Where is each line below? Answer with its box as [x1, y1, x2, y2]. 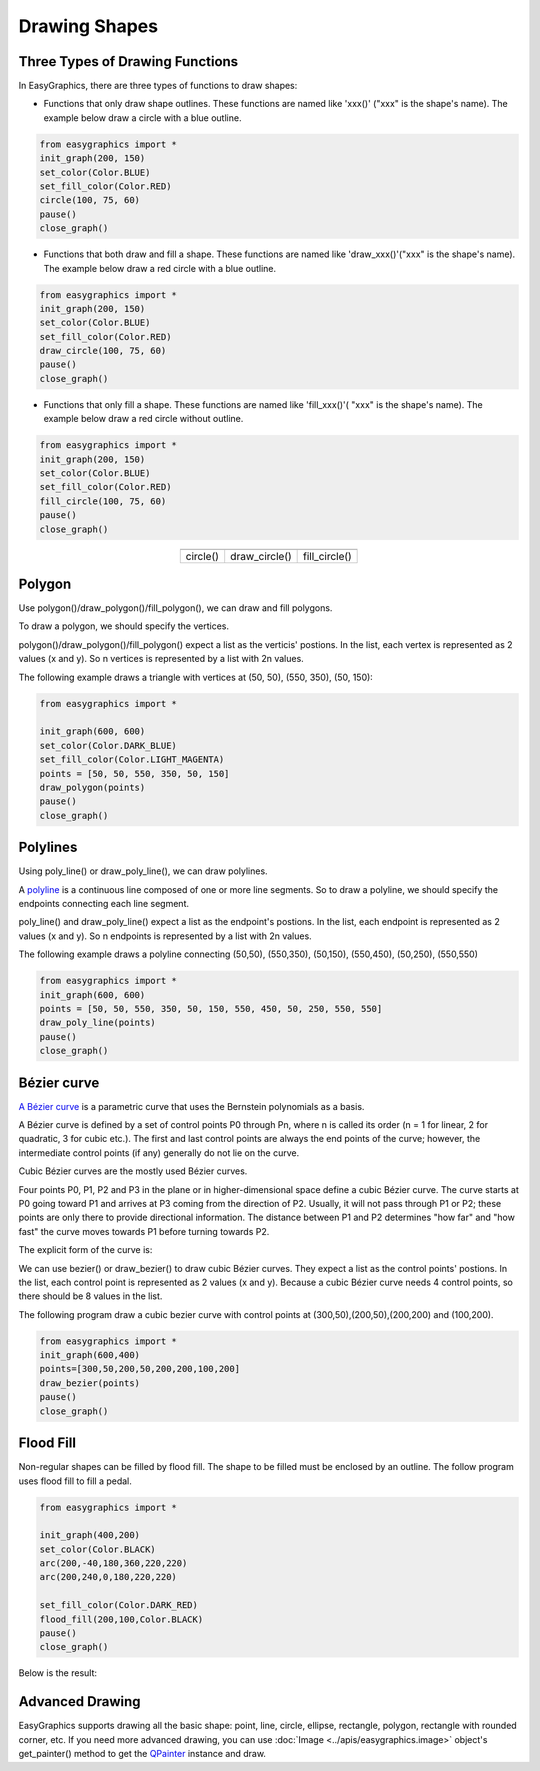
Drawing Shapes [18, 15, 159, 37]
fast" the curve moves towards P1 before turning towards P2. [18, 1225, 270, 1237]
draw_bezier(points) [39, 1377, 140, 1389]
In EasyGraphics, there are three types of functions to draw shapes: [18, 80, 298, 92]
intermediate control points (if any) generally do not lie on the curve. [18, 1146, 300, 1159]
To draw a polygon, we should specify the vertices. [18, 620, 230, 632]
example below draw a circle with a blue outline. [43, 111, 242, 124]
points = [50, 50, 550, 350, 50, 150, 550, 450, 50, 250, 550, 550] [39, 1003, 383, 1014]
